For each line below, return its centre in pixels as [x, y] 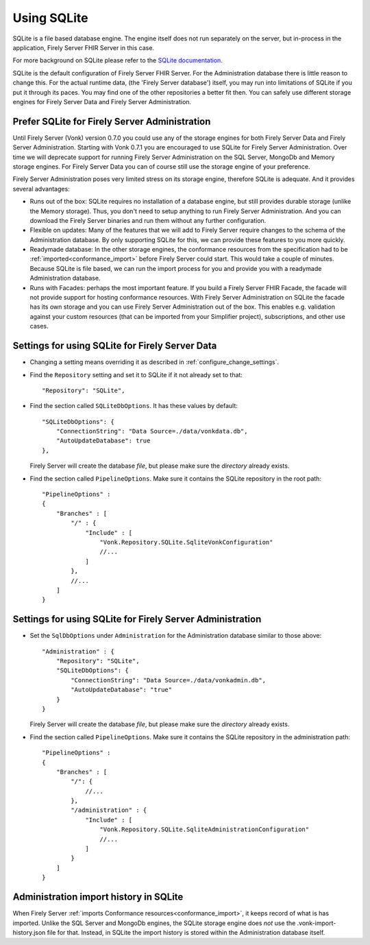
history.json [29, 932]
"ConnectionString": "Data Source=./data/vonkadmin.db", [169, 680]
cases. [39, 326]
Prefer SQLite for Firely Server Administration [112, 121]
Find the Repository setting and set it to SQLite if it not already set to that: [136, 374]
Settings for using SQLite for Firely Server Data [115, 346]
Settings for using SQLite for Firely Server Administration [137, 620]
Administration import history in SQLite [98, 897]
